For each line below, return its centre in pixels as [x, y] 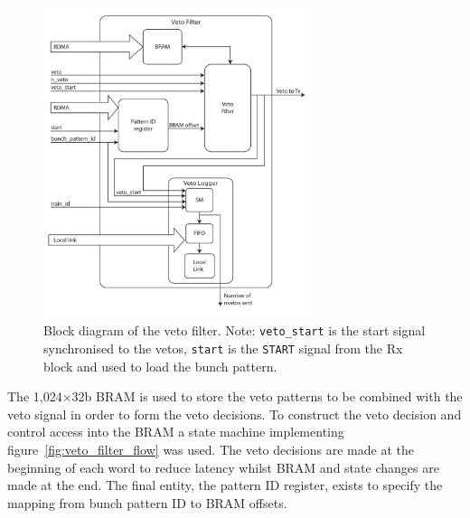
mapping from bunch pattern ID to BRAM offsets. [147, 502]
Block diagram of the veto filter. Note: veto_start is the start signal [235, 330]
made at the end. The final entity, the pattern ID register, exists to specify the [225, 485]
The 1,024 [35, 396]
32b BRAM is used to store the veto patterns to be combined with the [267, 396]
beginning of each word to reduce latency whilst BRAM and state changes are [223, 467]
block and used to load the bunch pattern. [160, 366]
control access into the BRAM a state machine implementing [176, 432]
